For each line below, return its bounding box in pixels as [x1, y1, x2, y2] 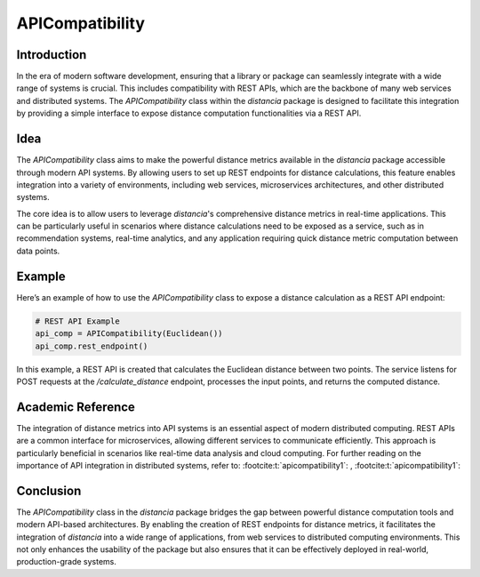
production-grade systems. [16, 557, 117, 567]
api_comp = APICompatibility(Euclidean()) [35, 329, 223, 339]
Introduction [16, 47, 87, 62]
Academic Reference [16, 399, 135, 414]
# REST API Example [35, 316, 120, 326]
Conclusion [16, 483, 82, 498]
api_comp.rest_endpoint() [35, 341, 148, 351]
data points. [16, 245, 60, 256]
